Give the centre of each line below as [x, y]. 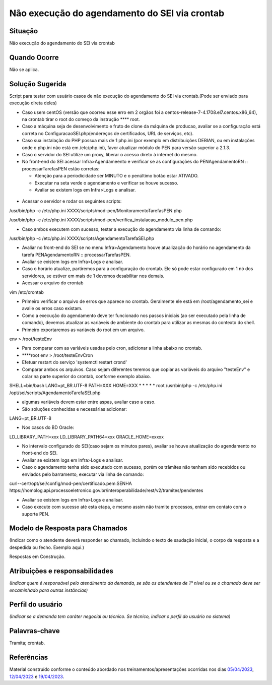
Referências [29, 658]
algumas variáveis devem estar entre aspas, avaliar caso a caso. [89, 402]
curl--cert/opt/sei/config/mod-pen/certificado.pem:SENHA [71, 483]
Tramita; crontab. [27, 643]
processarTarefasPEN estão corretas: [61, 168]
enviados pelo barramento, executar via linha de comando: [83, 474]
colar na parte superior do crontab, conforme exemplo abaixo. [86, 376]
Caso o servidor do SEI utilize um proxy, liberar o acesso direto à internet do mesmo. [110, 154]
